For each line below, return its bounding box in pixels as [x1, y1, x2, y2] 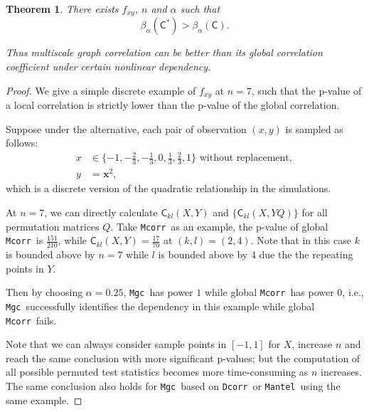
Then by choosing [6, 285, 83, 300]
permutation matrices [6, 218, 100, 233]
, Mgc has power [123, 285, 193, 300]
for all [301, 204, 328, 219]
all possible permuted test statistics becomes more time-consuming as [6, 364, 309, 379]
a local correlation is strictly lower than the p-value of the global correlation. [6, 97, 340, 112]
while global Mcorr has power [204, 285, 334, 300]
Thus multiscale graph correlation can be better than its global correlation [6, 45, 323, 60]
